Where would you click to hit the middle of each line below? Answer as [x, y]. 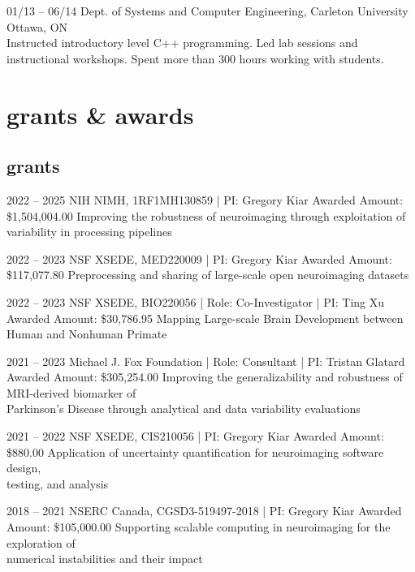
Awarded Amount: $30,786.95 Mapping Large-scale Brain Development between [205, 318]
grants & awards [100, 114]
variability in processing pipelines [89, 232]
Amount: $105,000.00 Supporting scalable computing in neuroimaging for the [199, 527]
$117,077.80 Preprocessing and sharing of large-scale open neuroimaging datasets [208, 275]
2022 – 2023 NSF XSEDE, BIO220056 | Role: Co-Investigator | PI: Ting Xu [196, 301]
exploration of [41, 542]
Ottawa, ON [37, 26]
